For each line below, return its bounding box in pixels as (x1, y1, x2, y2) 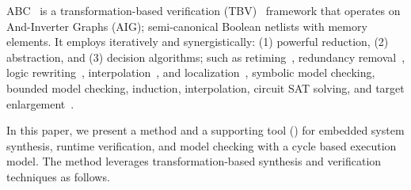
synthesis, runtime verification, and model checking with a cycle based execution (6, 137, 397, 154)
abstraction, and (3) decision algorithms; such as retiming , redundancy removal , (6, 48, 405, 65)
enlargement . (6, 95, 74, 112)
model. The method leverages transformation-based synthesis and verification (6, 153, 382, 169)
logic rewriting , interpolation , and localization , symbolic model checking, (6, 64, 375, 81)
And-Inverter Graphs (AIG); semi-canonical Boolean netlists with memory (6, 17, 367, 34)
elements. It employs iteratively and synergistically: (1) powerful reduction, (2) (6, 33, 389, 50)
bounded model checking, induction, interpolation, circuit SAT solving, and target (6, 79, 405, 96)
